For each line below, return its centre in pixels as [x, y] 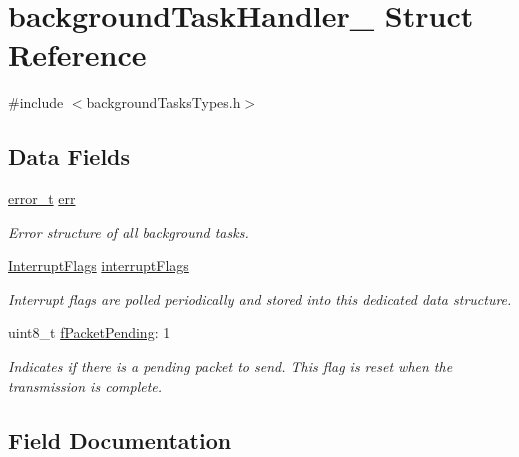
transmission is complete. [85, 385]
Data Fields [69, 156]
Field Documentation [120, 439]
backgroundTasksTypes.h [163, 102]
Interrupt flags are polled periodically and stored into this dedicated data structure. [260, 298]
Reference [77, 54]
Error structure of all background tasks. [128, 231]
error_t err [42, 198]
